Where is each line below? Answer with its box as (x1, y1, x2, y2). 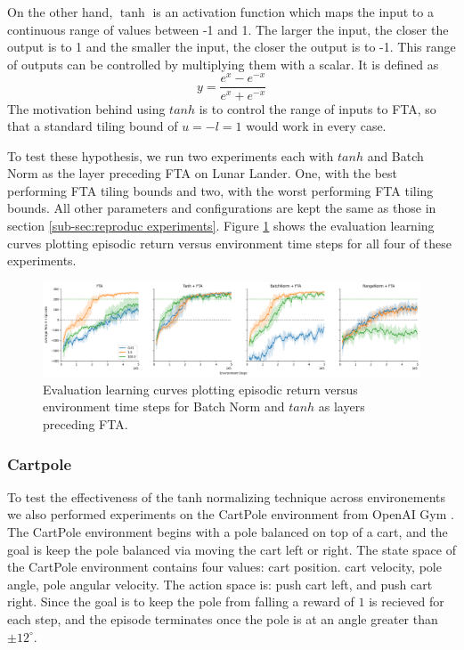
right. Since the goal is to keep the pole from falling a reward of (7, 592, 354, 611)
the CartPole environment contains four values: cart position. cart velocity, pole (7, 557, 442, 576)
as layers (318, 397, 365, 416)
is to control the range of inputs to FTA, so (199, 99, 436, 118)
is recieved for (369, 592, 444, 611)
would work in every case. (246, 117, 387, 135)
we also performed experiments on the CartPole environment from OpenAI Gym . (7, 505, 454, 524)
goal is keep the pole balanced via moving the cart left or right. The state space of (7, 540, 456, 558)
